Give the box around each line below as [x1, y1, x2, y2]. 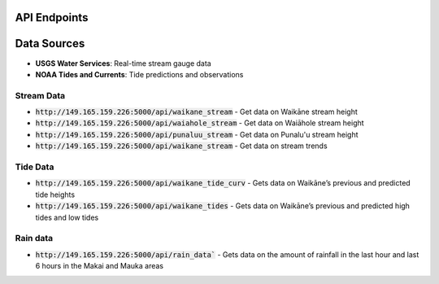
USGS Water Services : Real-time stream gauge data [35, 58, 211, 68]
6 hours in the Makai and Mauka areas [35, 261, 164, 271]
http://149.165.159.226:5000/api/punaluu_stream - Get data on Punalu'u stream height [35, 129, 359, 139]
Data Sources [15, 37, 85, 50]
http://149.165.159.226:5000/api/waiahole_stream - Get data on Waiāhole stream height [35, 118, 365, 128]
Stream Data [15, 90, 66, 101]
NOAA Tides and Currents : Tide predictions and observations [35, 69, 244, 79]
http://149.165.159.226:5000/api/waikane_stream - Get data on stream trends [35, 141, 328, 151]
